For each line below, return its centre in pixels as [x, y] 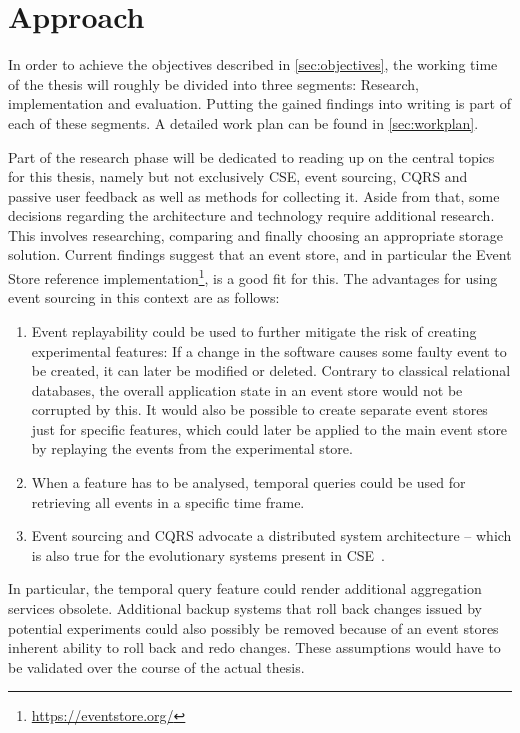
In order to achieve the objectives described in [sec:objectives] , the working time [253, 64]
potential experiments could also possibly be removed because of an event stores [253, 627]
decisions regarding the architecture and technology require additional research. [251, 215]
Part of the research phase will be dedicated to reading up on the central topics [251, 156]
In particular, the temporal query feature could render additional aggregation [245, 588]
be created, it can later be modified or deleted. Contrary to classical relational [271, 370]
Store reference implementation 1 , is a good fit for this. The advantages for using [253, 276]
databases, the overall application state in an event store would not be [247, 389]
